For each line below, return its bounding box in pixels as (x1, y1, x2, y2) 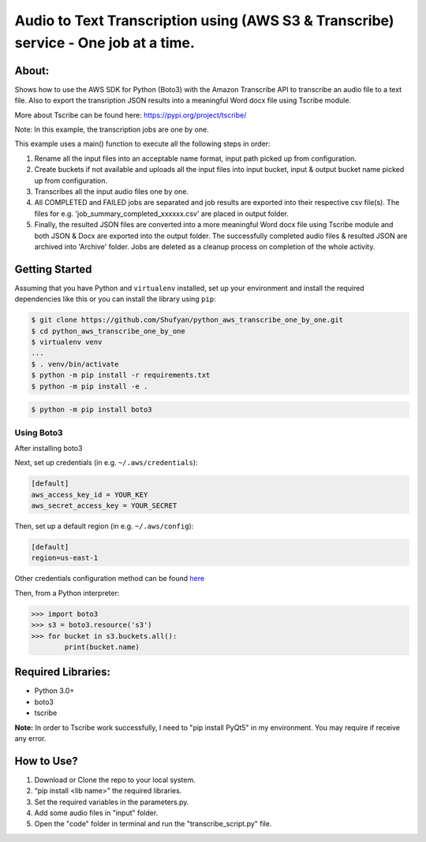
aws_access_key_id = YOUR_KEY (31, 490, 148, 499)
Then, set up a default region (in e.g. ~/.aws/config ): (14, 521, 194, 531)
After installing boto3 (14, 443, 83, 453)
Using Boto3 (14, 427, 63, 438)
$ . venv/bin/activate (31, 360, 119, 368)
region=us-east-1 (31, 553, 99, 563)
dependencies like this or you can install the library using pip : (14, 294, 216, 304)
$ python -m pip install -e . (31, 382, 148, 390)
